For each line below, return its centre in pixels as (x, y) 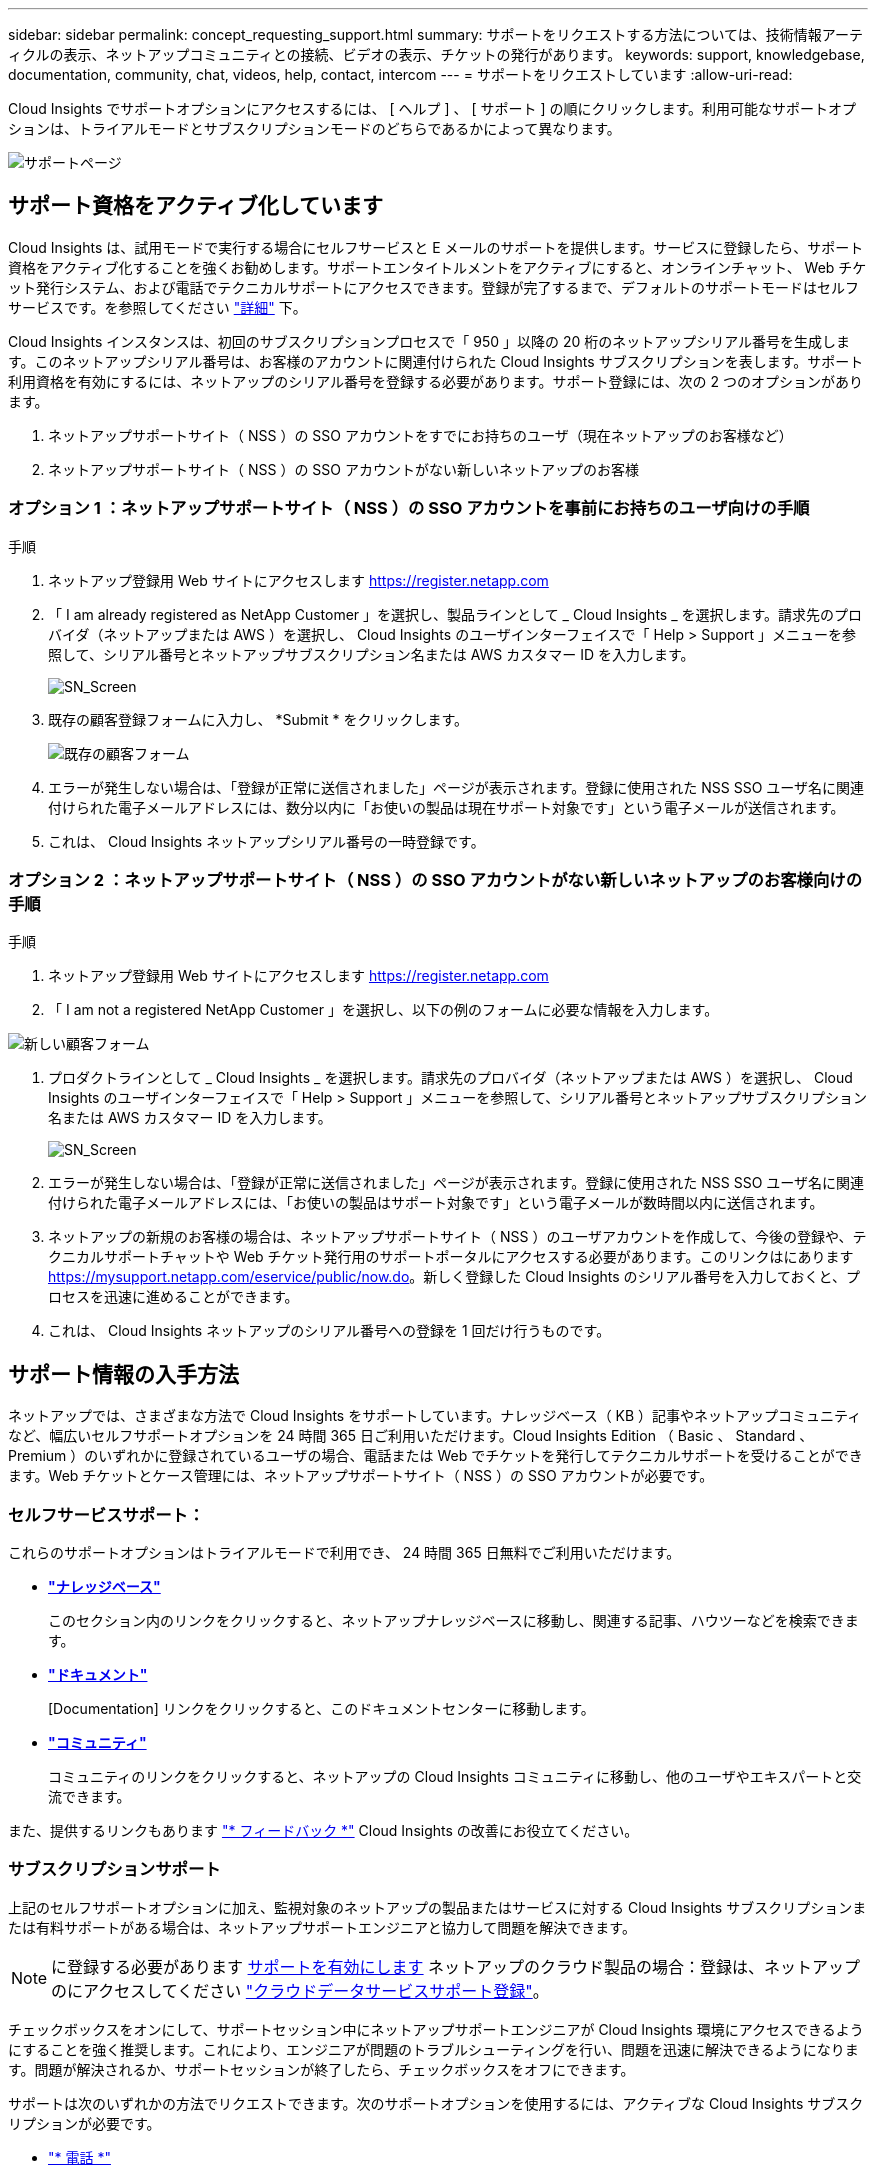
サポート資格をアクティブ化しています (196, 206)
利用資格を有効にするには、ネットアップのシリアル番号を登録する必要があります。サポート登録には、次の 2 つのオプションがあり (436, 381)
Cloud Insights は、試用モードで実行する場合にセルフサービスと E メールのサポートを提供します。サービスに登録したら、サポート (436, 247)
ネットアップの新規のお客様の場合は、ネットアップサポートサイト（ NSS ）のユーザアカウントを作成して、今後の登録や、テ (457, 1237)
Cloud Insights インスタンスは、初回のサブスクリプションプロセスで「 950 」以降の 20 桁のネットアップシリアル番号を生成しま (429, 341)
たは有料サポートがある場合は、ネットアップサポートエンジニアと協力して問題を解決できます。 (322, 1927)
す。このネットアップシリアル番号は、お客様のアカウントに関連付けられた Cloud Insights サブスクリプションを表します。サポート (436, 361)
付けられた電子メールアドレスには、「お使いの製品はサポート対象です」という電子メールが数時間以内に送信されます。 (436, 1203)
